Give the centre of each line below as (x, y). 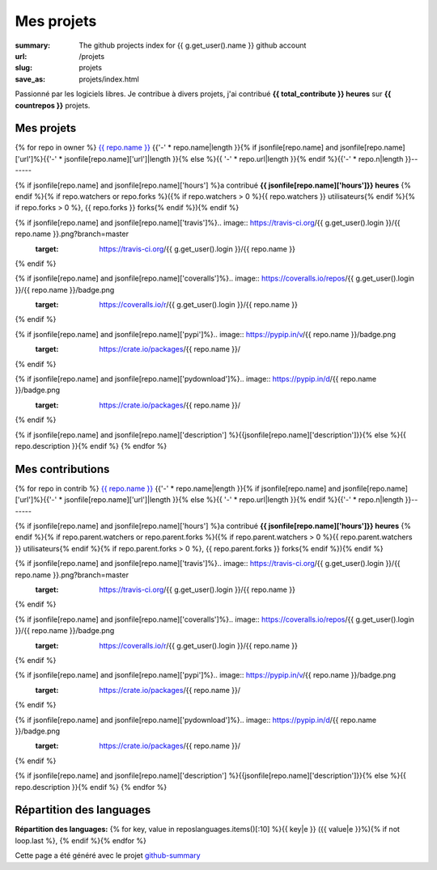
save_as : (30, 79)
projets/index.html (109, 79)
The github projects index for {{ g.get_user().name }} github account (193, 45)
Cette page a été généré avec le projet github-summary (108, 855)
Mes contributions (62, 469)
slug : (23, 68)
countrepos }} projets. (53, 105)
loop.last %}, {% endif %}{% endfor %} (81, 840)
